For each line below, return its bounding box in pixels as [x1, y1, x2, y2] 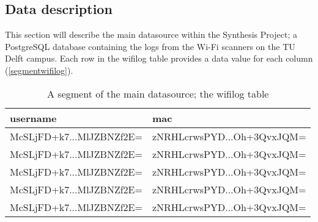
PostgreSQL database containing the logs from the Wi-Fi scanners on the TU [5, 40, 295, 52]
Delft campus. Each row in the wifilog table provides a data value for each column [5, 52, 313, 65]
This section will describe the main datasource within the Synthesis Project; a [5, 28, 297, 41]
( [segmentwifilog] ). [5, 63, 73, 76]
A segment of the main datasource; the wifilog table [47, 86, 269, 101]
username [10, 110, 57, 125]
